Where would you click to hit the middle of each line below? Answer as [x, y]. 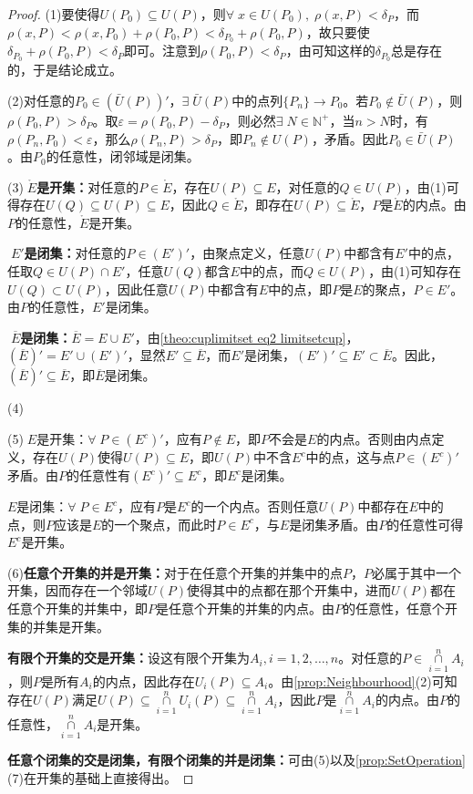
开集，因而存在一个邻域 [77, 590]
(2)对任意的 [41, 100]
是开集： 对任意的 [88, 186]
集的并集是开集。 [58, 626]
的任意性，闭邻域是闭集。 [123, 156]
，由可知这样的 [330, 51]
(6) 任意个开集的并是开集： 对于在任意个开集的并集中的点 [175, 572]
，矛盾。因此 [350, 138]
